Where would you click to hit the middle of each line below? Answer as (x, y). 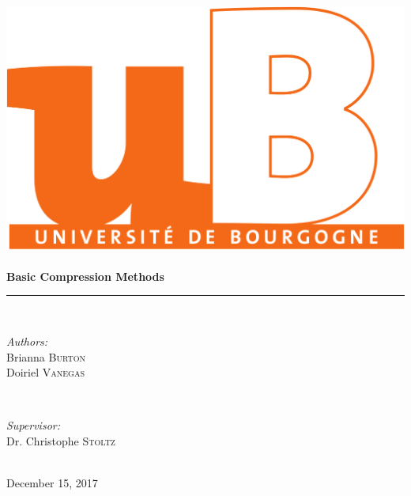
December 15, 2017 (52, 483)
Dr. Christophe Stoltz (61, 440)
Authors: (27, 341)
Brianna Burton (46, 356)
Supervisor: (33, 425)
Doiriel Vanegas (45, 372)
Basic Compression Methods (85, 276)
